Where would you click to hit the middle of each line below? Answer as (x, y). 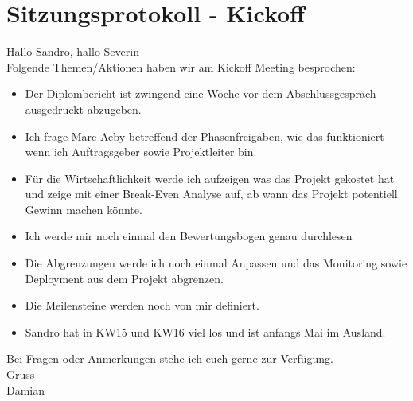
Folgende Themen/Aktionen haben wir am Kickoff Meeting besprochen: (181, 66)
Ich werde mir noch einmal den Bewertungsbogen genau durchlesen (189, 236)
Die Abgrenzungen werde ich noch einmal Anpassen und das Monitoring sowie (216, 263)
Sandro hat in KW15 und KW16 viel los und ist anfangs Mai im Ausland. (205, 331)
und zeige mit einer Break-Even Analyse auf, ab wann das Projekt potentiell (211, 194)
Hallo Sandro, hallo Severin (73, 51)
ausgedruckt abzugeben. (83, 109)
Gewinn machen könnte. (84, 209)
